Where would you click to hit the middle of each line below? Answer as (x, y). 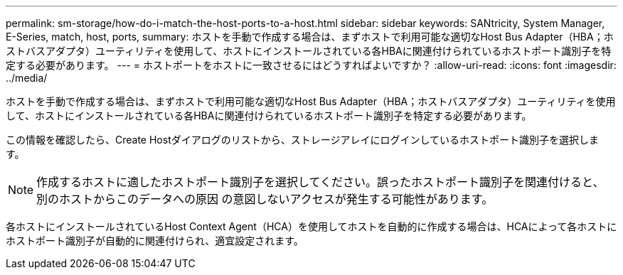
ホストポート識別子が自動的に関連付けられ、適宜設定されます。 (155, 241)
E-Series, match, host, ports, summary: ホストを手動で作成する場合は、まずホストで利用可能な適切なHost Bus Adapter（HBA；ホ (310, 37)
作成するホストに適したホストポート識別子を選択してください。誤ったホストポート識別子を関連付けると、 (320, 182)
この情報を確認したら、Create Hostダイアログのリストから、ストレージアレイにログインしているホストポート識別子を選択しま (303, 140)
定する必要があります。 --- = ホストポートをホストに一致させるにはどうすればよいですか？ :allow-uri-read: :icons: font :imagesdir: (311, 65)
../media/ (27, 78)
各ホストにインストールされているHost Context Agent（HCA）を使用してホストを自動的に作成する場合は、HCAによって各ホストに (311, 226)
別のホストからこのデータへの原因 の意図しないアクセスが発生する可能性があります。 (265, 199)
